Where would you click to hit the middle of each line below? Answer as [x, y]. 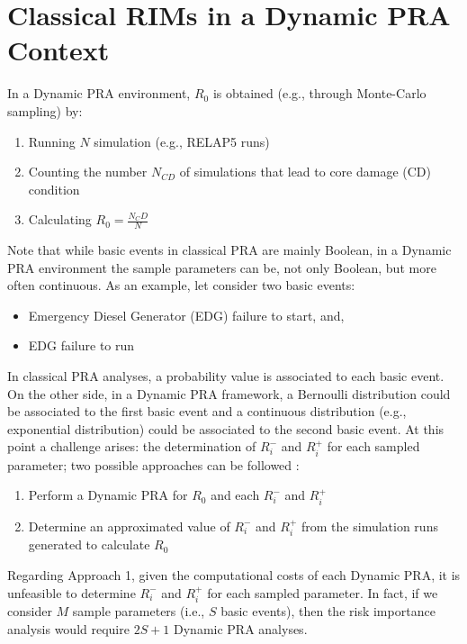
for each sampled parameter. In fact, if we [323, 592]
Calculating [60, 219]
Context [58, 50]
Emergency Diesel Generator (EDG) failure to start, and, [186, 315]
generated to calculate [89, 544]
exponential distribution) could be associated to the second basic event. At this [226, 428]
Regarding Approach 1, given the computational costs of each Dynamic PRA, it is [234, 574]
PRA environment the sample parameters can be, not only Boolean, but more [222, 267]
